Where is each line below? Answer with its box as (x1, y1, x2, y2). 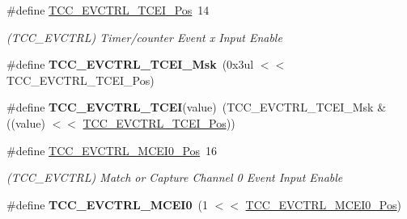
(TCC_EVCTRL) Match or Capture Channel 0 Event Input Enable (6, 169, 343, 186)
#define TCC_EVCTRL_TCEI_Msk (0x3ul (6, 56, 254, 73)
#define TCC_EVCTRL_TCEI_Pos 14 (6, 2, 210, 18)
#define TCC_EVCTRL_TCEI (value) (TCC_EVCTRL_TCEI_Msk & (6, 99, 387, 116)
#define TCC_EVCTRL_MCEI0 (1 (6, 196, 208, 213)
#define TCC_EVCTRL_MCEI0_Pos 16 (6, 141, 218, 158)
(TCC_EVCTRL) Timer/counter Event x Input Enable (6, 28, 282, 45)
